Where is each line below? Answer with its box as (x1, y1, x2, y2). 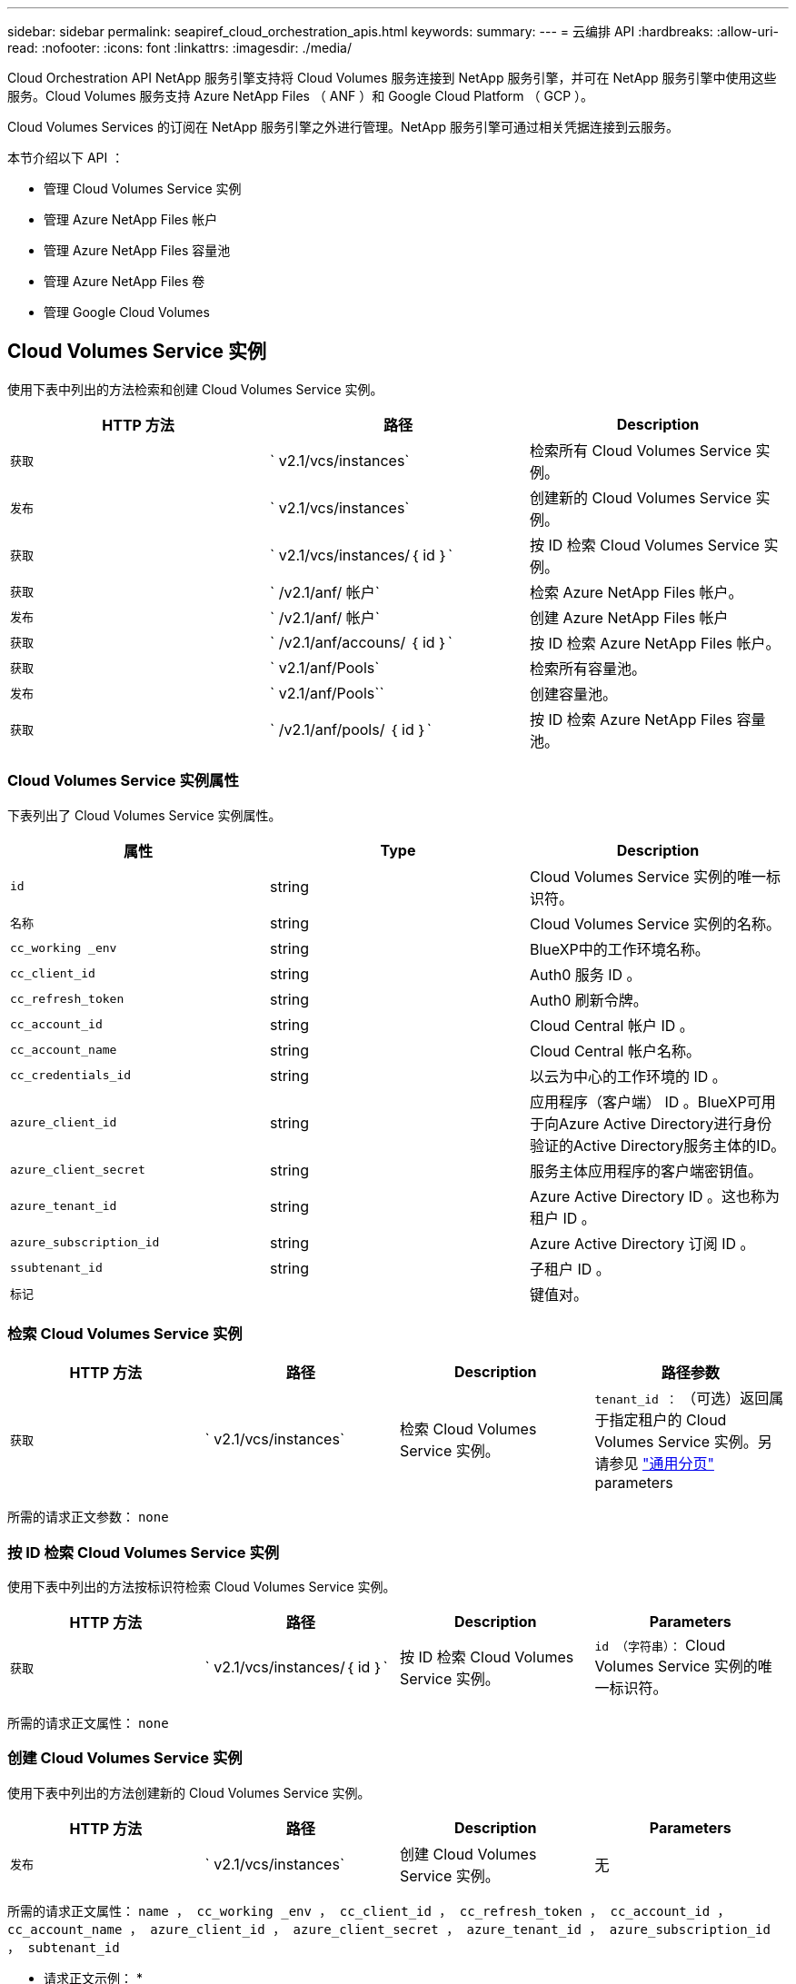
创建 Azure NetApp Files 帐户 (529, 608, 729, 627)
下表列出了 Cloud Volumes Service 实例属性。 (7, 807, 282, 823)
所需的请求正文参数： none (7, 1509, 169, 1525)
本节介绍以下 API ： (7, 150, 124, 165)
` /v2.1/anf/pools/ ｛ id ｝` (269, 719, 432, 739)
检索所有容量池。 (529, 659, 646, 678)
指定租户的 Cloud (609, 1411, 727, 1430)
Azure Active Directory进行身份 (558, 1114, 772, 1133)
